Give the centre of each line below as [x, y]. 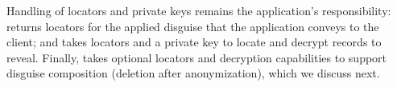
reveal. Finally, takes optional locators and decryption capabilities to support [197, 57]
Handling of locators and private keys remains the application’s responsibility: [199, 10]
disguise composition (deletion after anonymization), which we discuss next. [193, 73]
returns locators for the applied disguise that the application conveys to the [193, 26]
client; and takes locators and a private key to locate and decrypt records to [194, 42]
